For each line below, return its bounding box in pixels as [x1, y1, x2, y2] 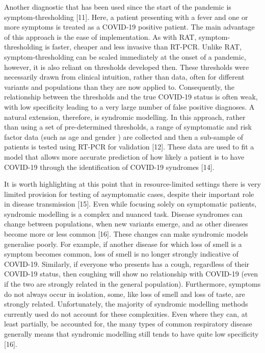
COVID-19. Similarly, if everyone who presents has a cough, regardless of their [4, 258, 250, 269]
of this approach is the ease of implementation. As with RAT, [4, 31, 197, 42]
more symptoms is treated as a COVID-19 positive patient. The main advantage [4, 21, 255, 32]
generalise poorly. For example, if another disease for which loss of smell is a [4, 238, 242, 249]
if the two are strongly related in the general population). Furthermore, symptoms [4, 279, 261, 289]
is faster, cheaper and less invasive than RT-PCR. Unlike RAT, [45, 41, 242, 52]
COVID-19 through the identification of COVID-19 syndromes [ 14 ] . [4, 161, 215, 172]
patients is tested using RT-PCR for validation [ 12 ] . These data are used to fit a [4, 141, 254, 152]
